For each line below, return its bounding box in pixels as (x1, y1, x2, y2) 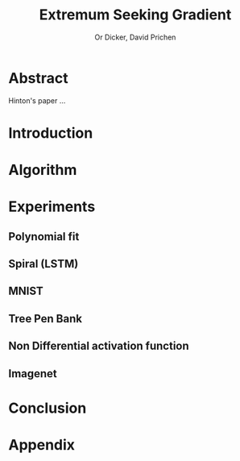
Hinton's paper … (8, 95, 66, 106)
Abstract (8, 69, 68, 87)
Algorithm (8, 161, 77, 179)
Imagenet (8, 367, 58, 380)
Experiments (8, 197, 96, 216)
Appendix (8, 435, 75, 454)
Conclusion (8, 399, 87, 417)
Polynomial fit (8, 230, 80, 243)
